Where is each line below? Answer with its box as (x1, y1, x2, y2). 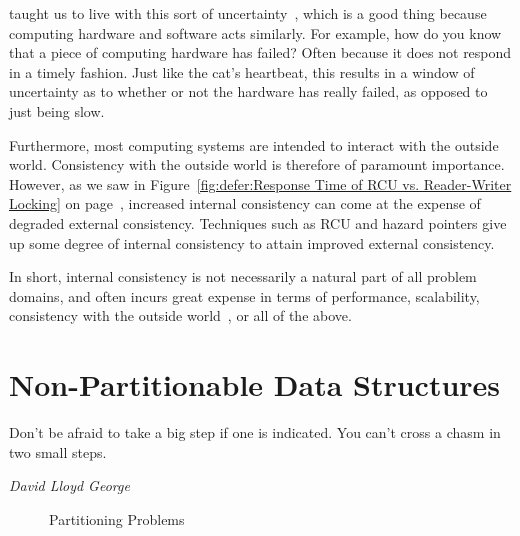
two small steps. (9, 441, 107, 462)
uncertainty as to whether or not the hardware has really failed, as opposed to (9, 81, 488, 102)
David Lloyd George (9, 475, 130, 496)
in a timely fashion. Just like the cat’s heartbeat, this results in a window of (9, 61, 475, 82)
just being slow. (9, 100, 105, 121)
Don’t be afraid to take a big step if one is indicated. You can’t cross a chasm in (9, 422, 501, 443)
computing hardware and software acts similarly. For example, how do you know (9, 22, 502, 43)
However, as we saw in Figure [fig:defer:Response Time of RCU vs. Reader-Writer (9, 173, 512, 194)
